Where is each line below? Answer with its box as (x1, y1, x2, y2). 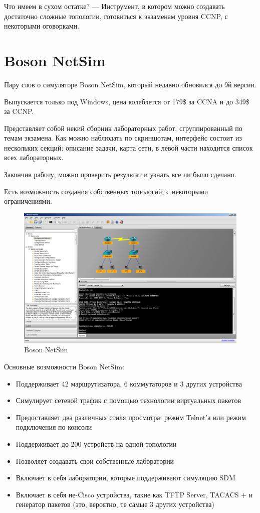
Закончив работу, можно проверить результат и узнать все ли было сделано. (4, 169, 236, 180)
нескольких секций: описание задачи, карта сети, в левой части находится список (4, 142, 253, 153)
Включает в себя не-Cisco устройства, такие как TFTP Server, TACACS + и (16, 489, 253, 499)
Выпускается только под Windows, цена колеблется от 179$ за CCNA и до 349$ (4, 96, 249, 106)
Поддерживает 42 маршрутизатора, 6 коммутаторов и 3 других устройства (16, 378, 242, 389)
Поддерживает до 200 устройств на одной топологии (16, 438, 177, 449)
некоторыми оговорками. (4, 21, 79, 31)
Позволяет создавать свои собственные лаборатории (16, 455, 174, 466)
